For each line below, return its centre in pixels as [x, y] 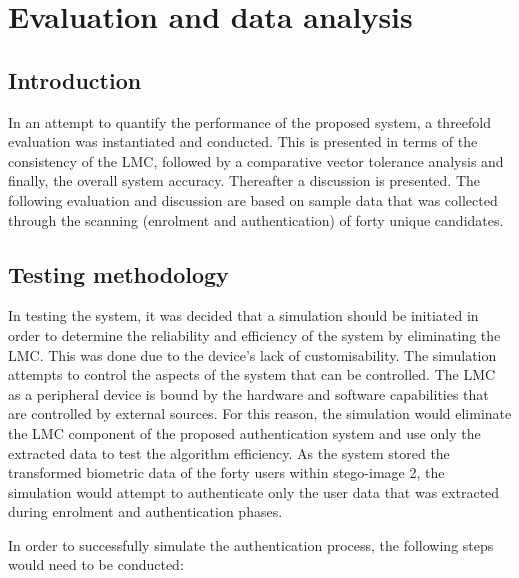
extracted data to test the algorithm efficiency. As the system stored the [229, 452]
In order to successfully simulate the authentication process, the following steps [251, 544]
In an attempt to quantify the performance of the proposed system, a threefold [250, 121]
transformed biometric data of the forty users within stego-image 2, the [226, 472]
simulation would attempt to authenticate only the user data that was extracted [254, 491]
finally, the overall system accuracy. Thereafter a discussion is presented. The [244, 180]
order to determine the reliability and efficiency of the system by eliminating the [254, 334]
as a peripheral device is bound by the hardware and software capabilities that [248, 393]
